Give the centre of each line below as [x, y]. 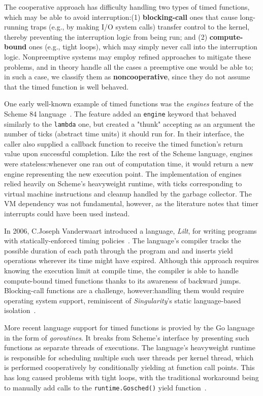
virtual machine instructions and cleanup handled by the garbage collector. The [128, 193]
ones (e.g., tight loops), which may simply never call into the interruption [143, 47]
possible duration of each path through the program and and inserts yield [119, 250]
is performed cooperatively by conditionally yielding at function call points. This [129, 367]
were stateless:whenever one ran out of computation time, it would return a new [129, 164]
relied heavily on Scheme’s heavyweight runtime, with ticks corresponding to [123, 183]
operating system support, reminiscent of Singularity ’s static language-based [123, 300]
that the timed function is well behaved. [67, 86]
